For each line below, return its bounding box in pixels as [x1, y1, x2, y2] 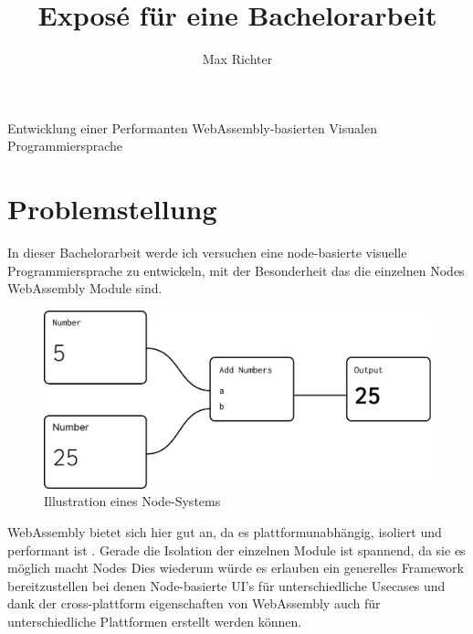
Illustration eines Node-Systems [44, 491, 221, 511]
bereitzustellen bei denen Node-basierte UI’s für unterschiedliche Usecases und [7, 576, 446, 595]
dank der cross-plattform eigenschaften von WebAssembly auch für [7, 594, 381, 613]
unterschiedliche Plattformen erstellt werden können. [7, 611, 302, 630]
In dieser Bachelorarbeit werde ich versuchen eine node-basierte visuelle [7, 243, 407, 262]
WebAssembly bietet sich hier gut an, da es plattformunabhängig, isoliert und [7, 523, 442, 542]
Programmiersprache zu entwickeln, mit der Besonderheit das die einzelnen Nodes [7, 260, 465, 280]
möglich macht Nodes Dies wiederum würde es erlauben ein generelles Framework [7, 558, 464, 577]
